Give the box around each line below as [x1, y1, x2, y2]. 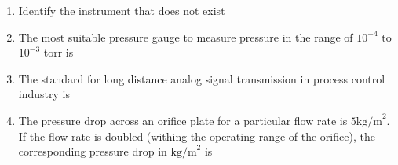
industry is [18, 86, 70, 102]
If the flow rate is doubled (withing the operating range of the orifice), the [18, 127, 375, 144]
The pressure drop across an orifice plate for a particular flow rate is [18, 112, 348, 128]
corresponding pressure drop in [18, 143, 167, 159]
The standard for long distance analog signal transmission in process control [18, 70, 385, 86]
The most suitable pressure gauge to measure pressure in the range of [18, 28, 353, 45]
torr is [43, 44, 74, 60]
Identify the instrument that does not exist [18, 2, 225, 18]
